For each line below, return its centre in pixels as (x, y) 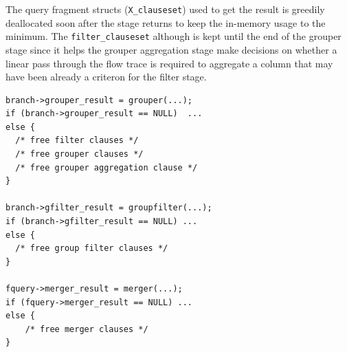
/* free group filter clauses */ (92, 249)
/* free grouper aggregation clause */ (107, 167)
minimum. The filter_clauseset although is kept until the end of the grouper (173, 36)
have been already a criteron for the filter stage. (106, 77)
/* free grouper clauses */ (79, 154)
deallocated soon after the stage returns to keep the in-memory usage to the (166, 22)
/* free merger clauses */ (87, 329)
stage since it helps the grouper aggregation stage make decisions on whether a (171, 49)
